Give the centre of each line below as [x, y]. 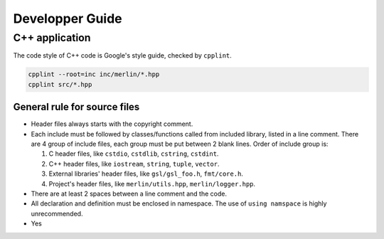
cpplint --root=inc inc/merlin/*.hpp [94, 74]
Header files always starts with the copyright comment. [112, 124]
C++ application [52, 38]
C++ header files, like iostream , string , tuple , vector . [134, 164]
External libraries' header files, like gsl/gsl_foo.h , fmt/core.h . [146, 174]
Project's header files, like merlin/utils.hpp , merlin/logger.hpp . [152, 184]
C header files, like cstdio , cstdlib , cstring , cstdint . [134, 154]
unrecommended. [57, 213]
